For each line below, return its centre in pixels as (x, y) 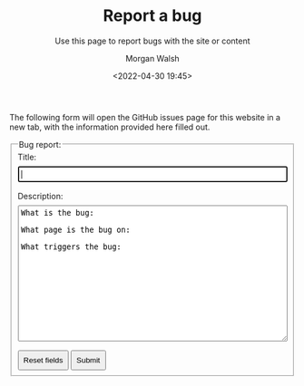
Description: (40, 197)
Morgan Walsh (152, 58)
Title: (27, 157)
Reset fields (43, 360)
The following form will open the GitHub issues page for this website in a (145, 117)
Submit (88, 360)
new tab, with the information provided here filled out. (110, 127)
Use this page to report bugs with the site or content (152, 41)
